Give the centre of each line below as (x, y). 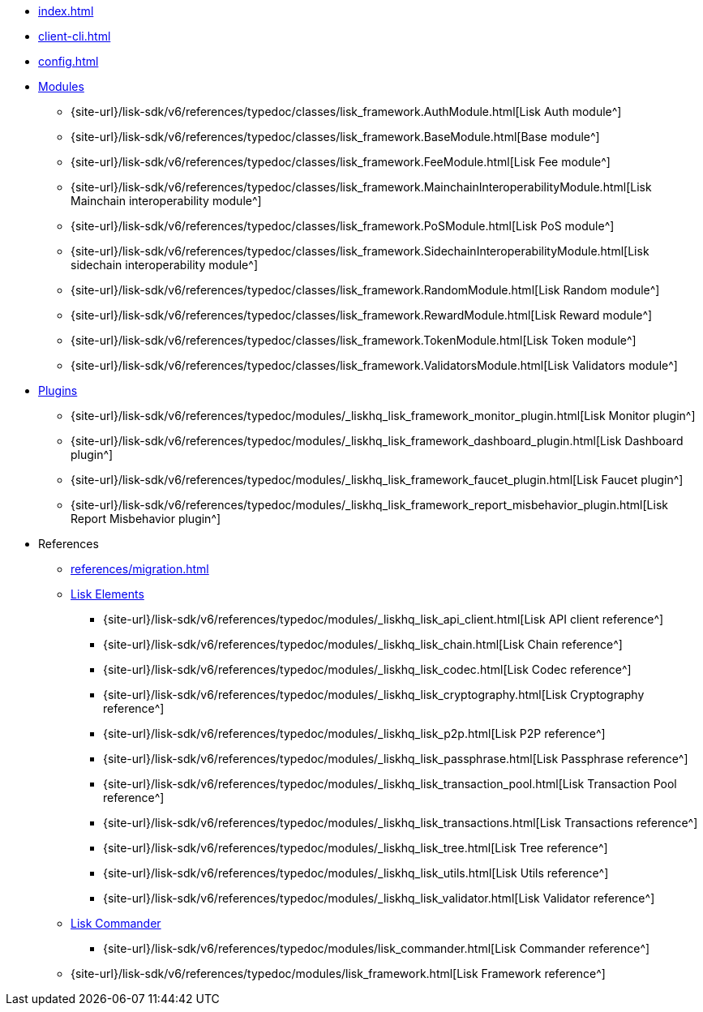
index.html (66, 11)
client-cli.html (75, 36)
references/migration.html (140, 569)
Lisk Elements (107, 594)
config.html (69, 61)
